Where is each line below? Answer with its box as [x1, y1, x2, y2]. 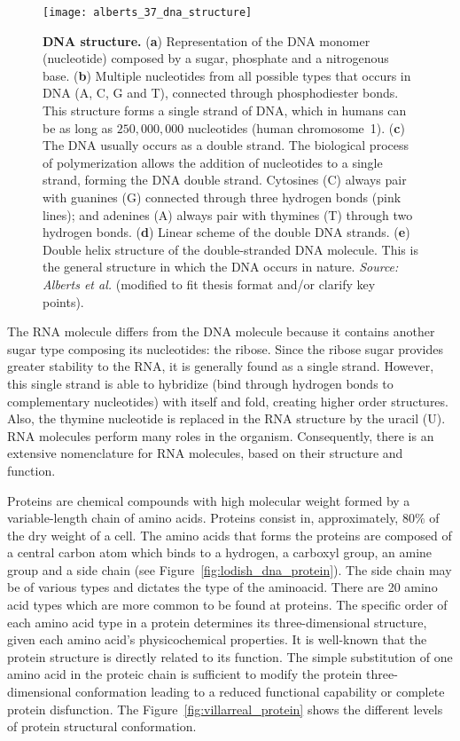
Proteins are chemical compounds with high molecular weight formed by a [7, 491, 410, 509]
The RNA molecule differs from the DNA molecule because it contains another [7, 322, 435, 341]
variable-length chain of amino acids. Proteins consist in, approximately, [7, 508, 399, 527]
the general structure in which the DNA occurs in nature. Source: [43, 257, 399, 276]
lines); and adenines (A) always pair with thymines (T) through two [43, 205, 413, 224]
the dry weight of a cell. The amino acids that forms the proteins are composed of [7, 525, 452, 544]
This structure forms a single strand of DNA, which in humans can [43, 101, 407, 120]
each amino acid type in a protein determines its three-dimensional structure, [7, 612, 427, 631]
